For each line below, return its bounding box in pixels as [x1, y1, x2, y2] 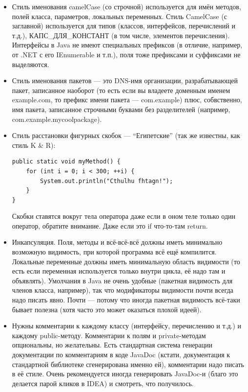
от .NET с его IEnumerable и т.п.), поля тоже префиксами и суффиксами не [12, 49, 241, 59]
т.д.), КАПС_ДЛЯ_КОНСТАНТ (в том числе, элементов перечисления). [12, 30, 230, 40]
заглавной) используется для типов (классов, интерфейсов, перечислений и [12, 21, 235, 31]
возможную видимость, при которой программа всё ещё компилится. [12, 247, 217, 257]
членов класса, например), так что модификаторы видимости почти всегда [12, 285, 233, 295]
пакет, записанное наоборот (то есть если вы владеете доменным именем [12, 85, 230, 95]
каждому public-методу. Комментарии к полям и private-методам [12, 330, 206, 340]
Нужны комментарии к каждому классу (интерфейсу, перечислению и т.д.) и [12, 321, 242, 331]
